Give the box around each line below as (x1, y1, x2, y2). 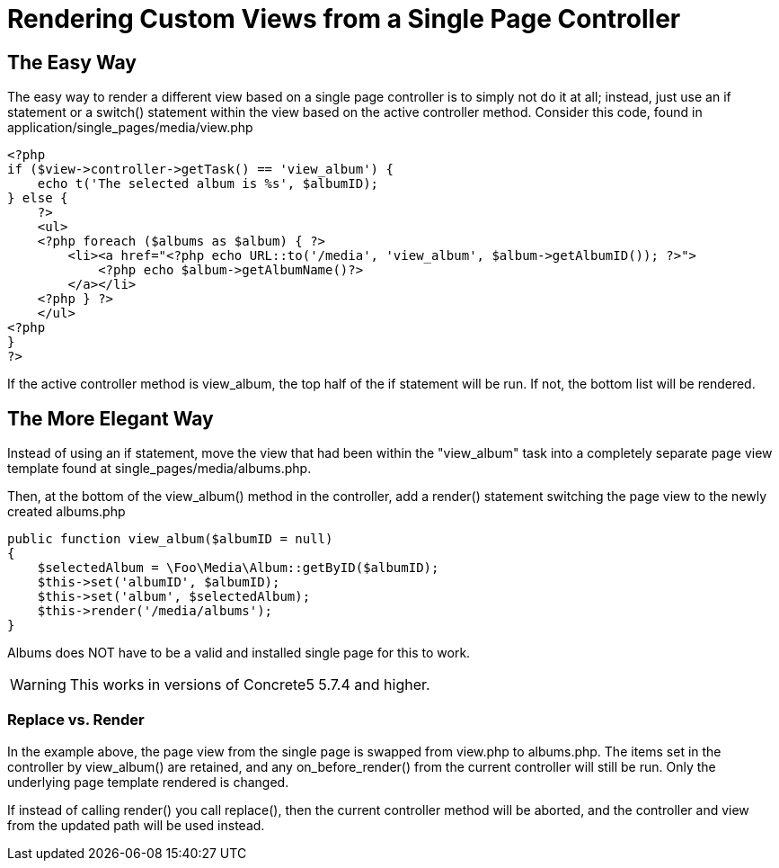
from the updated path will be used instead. (7, 817, 265, 833)
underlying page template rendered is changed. (7, 774, 289, 790)
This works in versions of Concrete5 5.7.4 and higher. (69, 676, 430, 694)
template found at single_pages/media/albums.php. (7, 461, 312, 477)
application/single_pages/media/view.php (7, 120, 253, 136)
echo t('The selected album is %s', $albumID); (37, 176, 379, 192)
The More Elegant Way (7, 407, 214, 430)
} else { (7, 191, 68, 206)
